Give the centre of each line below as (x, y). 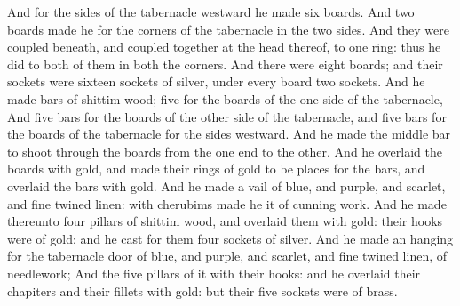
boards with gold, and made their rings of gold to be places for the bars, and (216, 169)
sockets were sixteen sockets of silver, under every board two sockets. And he (216, 81)
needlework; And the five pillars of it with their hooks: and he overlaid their (214, 273)
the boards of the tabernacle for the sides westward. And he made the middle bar (229, 134)
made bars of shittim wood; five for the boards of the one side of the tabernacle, (225, 98)
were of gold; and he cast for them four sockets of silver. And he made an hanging (230, 238)
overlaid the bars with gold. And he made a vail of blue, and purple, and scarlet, (226, 185)
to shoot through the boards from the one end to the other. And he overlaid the (225, 151)
